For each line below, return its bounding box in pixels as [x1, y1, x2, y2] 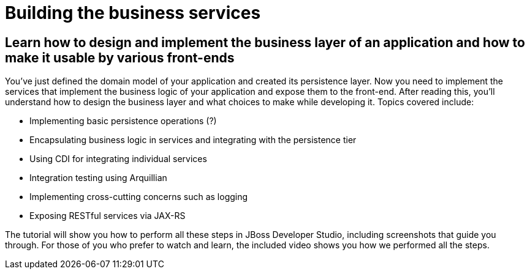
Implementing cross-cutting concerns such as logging [29, 191, 248, 202]
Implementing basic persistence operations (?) [29, 116, 217, 127]
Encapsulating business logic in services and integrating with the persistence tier [29, 135, 357, 146]
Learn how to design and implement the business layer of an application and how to [5, 34, 525, 50]
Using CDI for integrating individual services [29, 154, 207, 165]
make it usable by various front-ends [5, 50, 235, 65]
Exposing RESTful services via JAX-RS [29, 210, 186, 221]
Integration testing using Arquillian [29, 172, 167, 183]
